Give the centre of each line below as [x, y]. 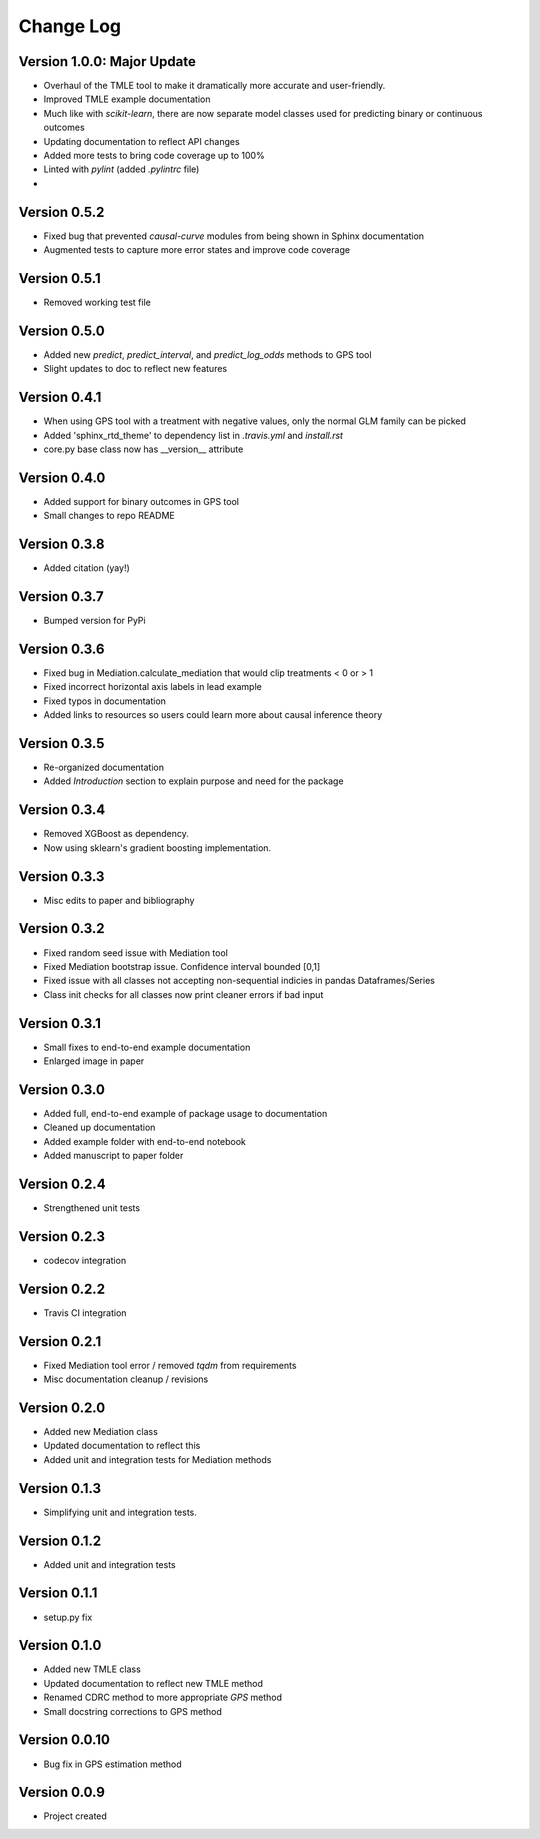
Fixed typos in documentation [105, 701]
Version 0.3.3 [61, 876]
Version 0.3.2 [61, 928]
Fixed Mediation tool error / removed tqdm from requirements [170, 1365]
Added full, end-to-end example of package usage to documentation [185, 1113]
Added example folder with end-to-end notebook [145, 1141]
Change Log [70, 26]
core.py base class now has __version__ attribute [143, 449]
